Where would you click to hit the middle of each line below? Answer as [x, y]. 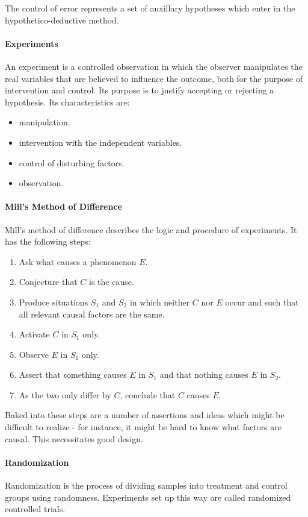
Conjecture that [48, 282]
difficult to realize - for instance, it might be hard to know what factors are [143, 427]
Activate [34, 334]
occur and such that [262, 302]
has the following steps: [48, 241]
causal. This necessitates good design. [74, 438]
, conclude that [148, 394]
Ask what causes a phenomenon [78, 261]
